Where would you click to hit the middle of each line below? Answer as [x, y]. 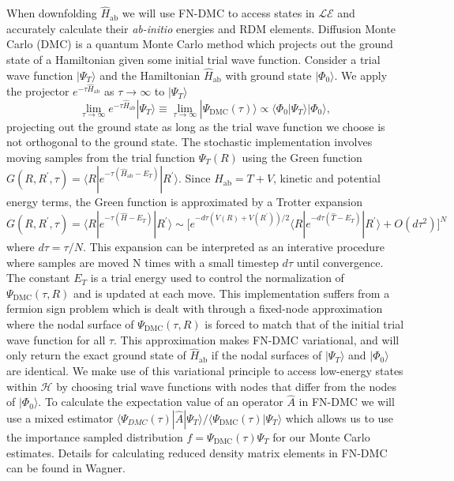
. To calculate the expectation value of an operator [161, 402]
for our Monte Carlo [321, 436]
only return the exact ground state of [96, 355]
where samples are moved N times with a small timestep [143, 262]
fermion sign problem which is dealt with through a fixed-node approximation [195, 308]
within [22, 386]
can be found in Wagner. [66, 468]
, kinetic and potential [327, 178]
